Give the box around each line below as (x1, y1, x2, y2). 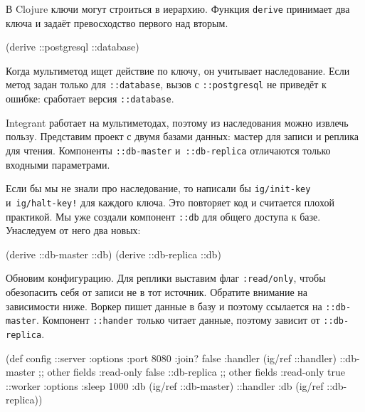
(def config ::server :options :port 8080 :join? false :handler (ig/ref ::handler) (6, 350, 337, 365)
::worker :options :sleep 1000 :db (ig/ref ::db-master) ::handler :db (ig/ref (6, 378, 324, 393)
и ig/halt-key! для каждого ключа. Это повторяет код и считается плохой (6, 194, 334, 209)
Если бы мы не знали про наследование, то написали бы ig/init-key (6, 181, 311, 196)
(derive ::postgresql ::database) (6, 39, 139, 54)
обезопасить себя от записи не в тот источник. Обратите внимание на (6, 285, 307, 299)
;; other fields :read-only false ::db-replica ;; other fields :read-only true (38, 364, 346, 379)
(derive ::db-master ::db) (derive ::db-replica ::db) (6, 246, 221, 261)
